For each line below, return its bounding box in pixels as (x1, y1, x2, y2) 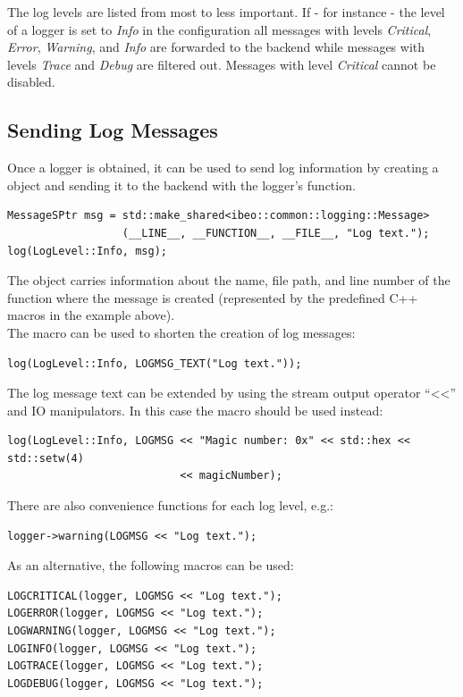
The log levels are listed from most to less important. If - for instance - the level (7, 3, 445, 21)
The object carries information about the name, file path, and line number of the (7, 271, 450, 290)
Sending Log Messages (7, 116, 218, 144)
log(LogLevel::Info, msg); (7, 244, 167, 257)
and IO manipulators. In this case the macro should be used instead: (7, 400, 383, 419)
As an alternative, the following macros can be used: (7, 556, 294, 575)
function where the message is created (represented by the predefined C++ (7, 288, 418, 307)
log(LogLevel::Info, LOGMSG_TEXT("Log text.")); (7, 357, 302, 370)
